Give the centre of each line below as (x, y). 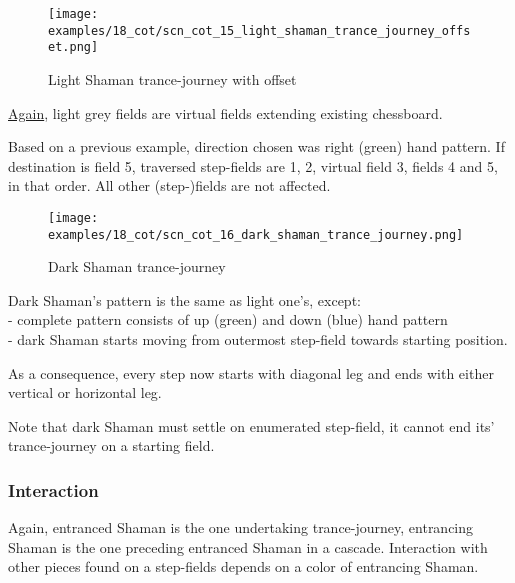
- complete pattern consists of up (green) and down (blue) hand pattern (228, 319)
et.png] (73, 47)
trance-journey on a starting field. (111, 445)
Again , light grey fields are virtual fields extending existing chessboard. (225, 112)
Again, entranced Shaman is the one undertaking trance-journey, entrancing (241, 527)
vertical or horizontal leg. (85, 392)
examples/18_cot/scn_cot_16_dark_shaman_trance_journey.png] (256, 234)
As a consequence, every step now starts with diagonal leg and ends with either (251, 372)
